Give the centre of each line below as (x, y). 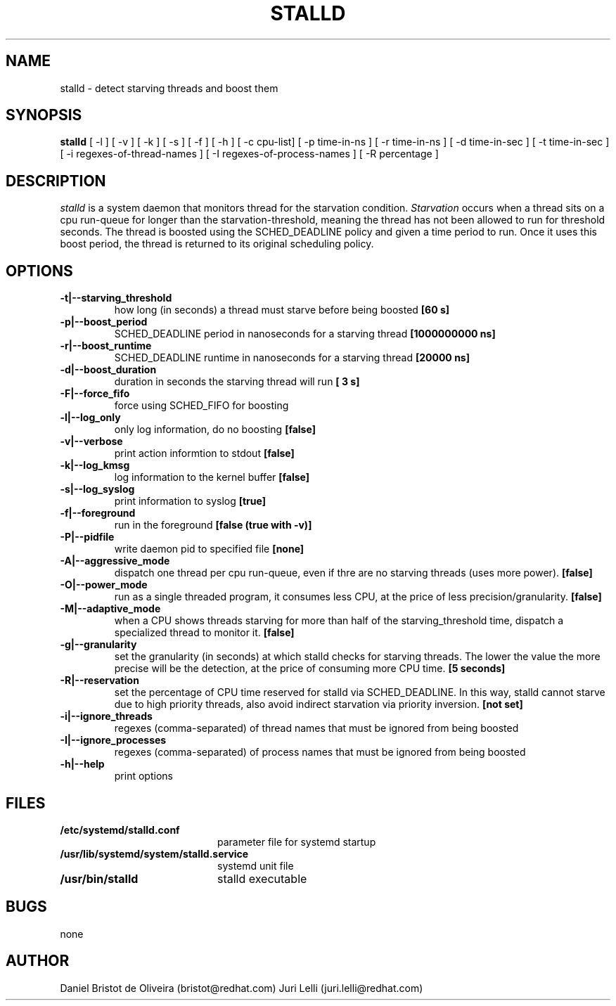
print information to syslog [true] (190, 501)
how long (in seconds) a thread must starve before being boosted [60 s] (282, 310)
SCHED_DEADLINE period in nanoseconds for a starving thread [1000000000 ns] (305, 334)
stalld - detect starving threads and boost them (169, 88)
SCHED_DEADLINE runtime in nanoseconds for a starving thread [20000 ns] (292, 358)
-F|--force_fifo (95, 394)
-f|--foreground (98, 513)
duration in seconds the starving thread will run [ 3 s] (237, 382)
